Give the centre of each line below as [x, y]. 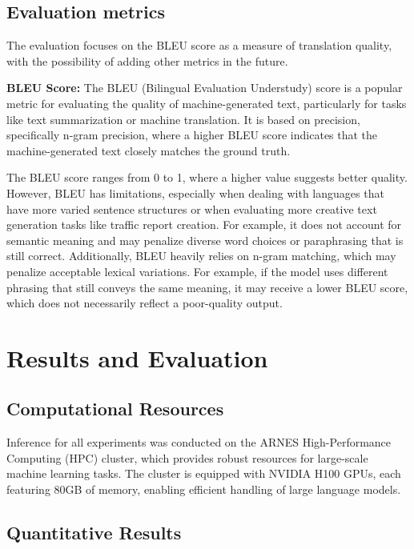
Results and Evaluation [137, 357]
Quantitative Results [94, 533]
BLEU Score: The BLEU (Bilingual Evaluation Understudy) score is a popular [205, 88]
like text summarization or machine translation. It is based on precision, [183, 119]
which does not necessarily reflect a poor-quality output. [145, 303]
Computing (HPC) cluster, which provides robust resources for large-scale [187, 457]
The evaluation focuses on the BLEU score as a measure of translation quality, [199, 45]
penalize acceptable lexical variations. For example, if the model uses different [197, 271]
